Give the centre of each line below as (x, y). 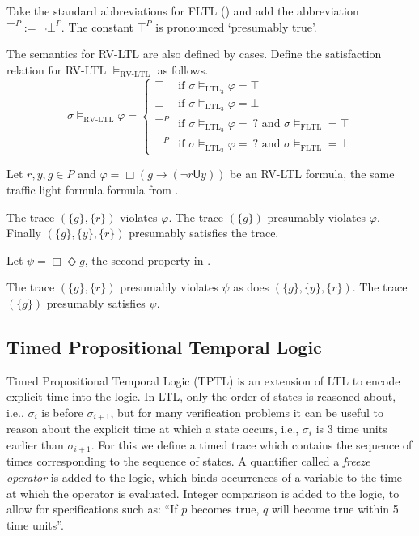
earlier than (35, 445)
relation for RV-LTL (57, 69)
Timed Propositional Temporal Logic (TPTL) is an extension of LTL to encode (203, 380)
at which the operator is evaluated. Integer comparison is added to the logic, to (203, 493)
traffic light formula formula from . (93, 190)
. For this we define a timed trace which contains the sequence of (252, 445)
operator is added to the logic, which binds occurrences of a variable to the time (205, 477)
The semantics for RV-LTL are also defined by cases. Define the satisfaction (194, 54)
